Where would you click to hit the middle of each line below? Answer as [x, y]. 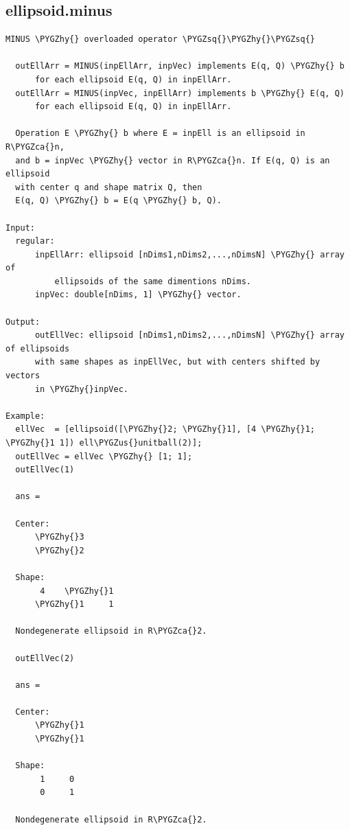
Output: [23, 322]
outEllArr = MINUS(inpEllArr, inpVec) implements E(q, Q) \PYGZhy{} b [180, 66]
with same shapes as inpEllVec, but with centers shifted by [177, 362]
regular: [35, 241]
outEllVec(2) [45, 658]
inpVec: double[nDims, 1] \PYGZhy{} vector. [138, 295]
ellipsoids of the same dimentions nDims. [153, 281]
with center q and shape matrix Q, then [109, 187]
